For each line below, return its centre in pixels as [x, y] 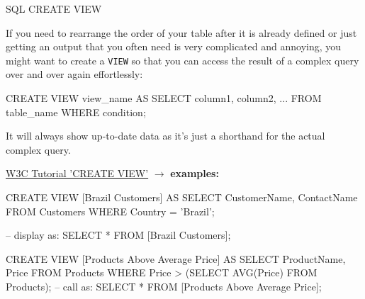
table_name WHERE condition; [76, 112]
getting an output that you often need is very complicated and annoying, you [174, 46]
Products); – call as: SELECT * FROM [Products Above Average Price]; [164, 286]
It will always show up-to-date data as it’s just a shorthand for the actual [165, 136]
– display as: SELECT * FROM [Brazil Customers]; [118, 235]
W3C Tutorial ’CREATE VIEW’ [77, 173]
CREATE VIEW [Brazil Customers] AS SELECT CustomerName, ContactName [182, 197]
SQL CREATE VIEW [54, 9]
